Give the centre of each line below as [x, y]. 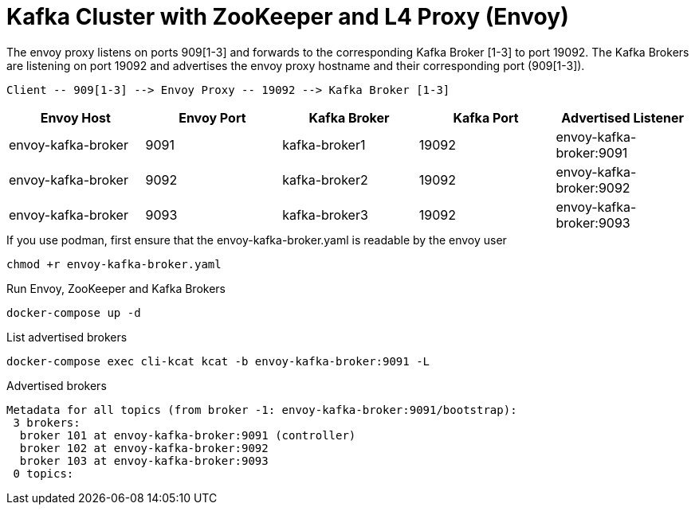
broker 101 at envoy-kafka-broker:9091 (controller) [188, 435]
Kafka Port [486, 117]
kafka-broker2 [325, 179]
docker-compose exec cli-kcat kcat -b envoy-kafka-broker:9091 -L [218, 361]
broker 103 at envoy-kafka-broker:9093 [144, 460]
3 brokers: [47, 422]
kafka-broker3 [325, 215]
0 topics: [43, 473]
